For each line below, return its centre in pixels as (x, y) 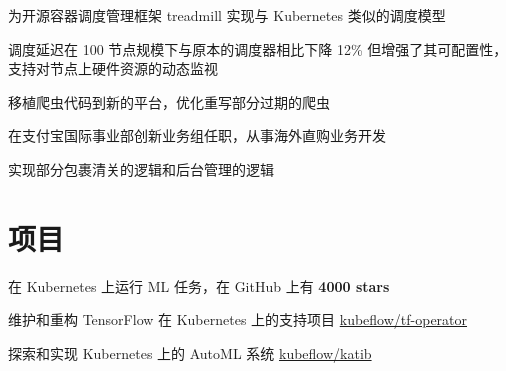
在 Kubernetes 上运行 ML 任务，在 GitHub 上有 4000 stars (199, 285)
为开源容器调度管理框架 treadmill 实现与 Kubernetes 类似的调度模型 (227, 15)
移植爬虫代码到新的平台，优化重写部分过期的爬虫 (169, 101)
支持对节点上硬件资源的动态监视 (113, 68)
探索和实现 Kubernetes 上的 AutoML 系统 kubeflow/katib (190, 352)
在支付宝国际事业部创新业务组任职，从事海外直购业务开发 (197, 135)
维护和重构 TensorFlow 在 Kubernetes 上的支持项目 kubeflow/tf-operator (238, 319)
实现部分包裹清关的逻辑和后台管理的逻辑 (141, 168)
